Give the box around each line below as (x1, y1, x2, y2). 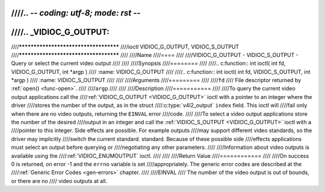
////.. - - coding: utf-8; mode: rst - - (11, 8, 141, 18)
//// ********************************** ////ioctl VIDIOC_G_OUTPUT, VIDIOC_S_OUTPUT (11, 43, 240, 50)
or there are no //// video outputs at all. (11, 177, 108, 184)
